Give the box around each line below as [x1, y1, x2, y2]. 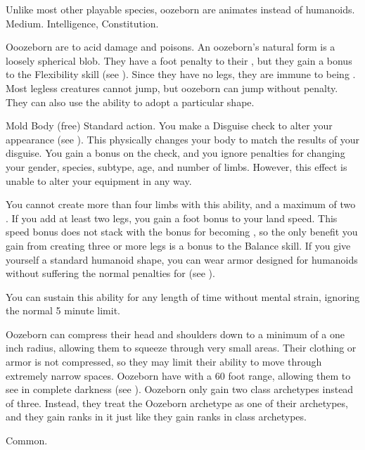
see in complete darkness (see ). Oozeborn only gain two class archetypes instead [6, 382, 354, 397]
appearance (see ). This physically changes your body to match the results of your [6, 131, 360, 146]
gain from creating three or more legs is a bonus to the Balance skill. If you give [6, 238, 351, 252]
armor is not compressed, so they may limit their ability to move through [6, 354, 322, 369]
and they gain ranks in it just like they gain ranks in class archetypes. [6, 409, 307, 424]
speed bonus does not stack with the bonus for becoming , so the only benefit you [6, 224, 358, 239]
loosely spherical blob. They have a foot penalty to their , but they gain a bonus [6, 53, 352, 67]
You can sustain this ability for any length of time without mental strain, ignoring [6, 289, 360, 304]
